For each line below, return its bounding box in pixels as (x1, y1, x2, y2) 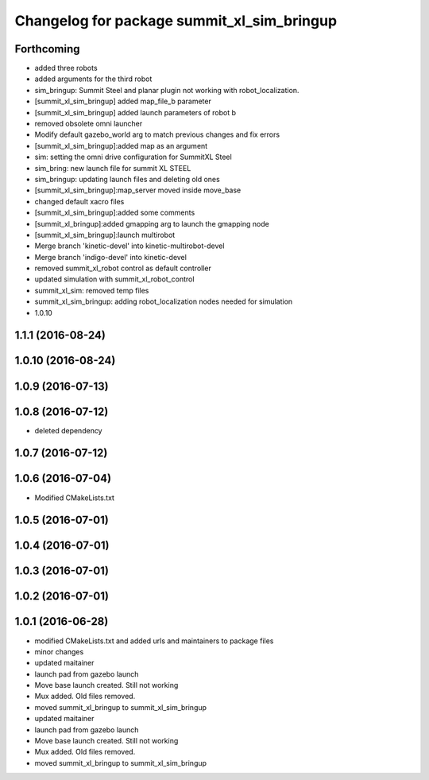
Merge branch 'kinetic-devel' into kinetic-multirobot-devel (34, 241, 225, 250)
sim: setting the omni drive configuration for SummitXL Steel (34, 152, 232, 162)
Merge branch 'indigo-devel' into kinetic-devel (34, 252, 187, 262)
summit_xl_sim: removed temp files (34, 285, 149, 295)
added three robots (34, 64, 99, 73)
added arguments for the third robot (34, 74, 153, 83)
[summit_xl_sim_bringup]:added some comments (34, 208, 195, 218)
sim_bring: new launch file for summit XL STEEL (34, 163, 191, 173)
